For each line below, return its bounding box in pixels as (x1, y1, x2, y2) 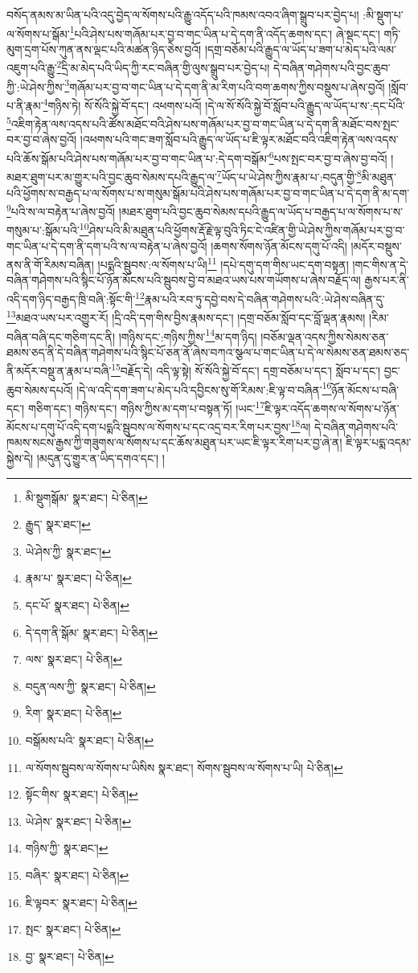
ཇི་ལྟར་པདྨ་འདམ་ (346, 434, 412, 451)
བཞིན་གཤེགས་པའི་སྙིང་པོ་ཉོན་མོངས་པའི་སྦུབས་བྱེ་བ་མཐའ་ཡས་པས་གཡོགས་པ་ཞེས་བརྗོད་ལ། (6, 272, 361, 288)
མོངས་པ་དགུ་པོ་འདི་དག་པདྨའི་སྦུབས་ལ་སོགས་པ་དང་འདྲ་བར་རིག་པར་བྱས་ (6, 418, 291, 435)
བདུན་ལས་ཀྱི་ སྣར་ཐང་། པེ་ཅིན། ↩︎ (25, 677, 156, 694)
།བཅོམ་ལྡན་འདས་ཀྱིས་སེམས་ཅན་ (260, 328, 389, 345)
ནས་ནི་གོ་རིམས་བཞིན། (6, 256, 94, 272)
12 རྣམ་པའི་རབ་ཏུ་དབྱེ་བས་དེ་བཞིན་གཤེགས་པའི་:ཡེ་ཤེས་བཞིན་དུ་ (135, 288, 385, 307)
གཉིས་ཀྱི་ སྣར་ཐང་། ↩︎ (25, 840, 109, 856)
